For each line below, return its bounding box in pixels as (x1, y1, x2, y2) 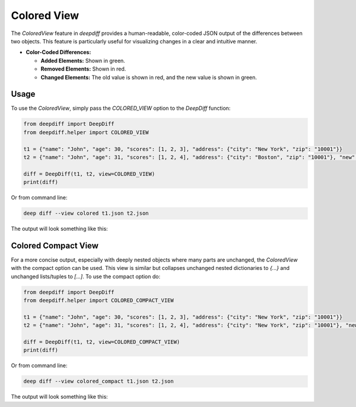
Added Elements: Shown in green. (40, 57, 126, 64)
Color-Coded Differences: (26, 49, 91, 56)
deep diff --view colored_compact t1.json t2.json (23, 378, 174, 385)
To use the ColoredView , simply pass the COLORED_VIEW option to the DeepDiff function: (11, 104, 231, 112)
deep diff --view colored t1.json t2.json (23, 210, 149, 217)
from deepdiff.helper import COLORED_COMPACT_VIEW (23, 297, 174, 304)
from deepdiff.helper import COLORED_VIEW (23, 129, 149, 136)
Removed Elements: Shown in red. (40, 65, 126, 72)
